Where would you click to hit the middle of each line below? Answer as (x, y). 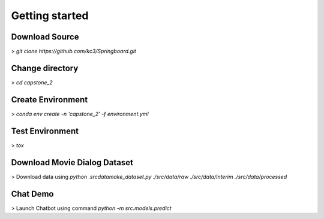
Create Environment (49, 100)
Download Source (45, 37)
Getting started (50, 16)
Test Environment (45, 131)
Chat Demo (32, 194)
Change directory (45, 68)
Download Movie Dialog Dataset (72, 162)
